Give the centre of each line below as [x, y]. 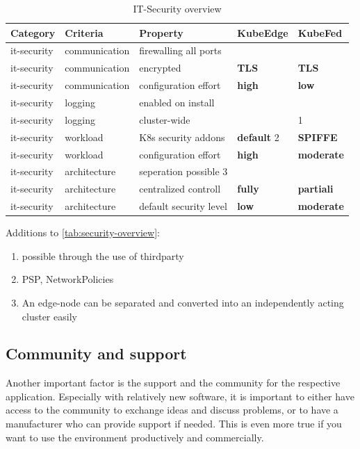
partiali [316, 189]
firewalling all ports [180, 50]
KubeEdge [263, 32]
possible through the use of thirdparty [103, 255]
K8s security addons [182, 137]
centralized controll [180, 189]
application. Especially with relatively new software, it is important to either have [180, 396]
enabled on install [177, 102]
